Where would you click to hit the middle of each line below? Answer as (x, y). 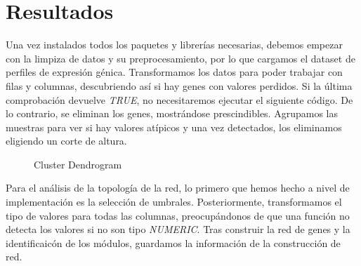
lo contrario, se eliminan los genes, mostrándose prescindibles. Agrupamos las (172, 113)
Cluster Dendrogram (78, 164)
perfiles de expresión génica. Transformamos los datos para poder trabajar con (174, 72)
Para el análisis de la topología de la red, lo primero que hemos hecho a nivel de (178, 188)
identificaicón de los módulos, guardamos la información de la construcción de (173, 242)
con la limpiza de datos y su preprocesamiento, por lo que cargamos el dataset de (180, 58)
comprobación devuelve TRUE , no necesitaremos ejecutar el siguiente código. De (179, 99)
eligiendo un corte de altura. (66, 141)
